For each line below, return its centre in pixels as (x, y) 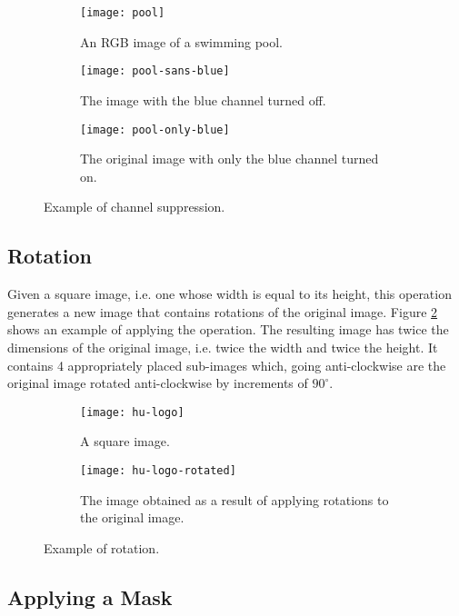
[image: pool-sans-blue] (155, 71)
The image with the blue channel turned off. (203, 99)
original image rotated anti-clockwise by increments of (158, 383)
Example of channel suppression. (135, 207)
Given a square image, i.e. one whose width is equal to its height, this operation (229, 294)
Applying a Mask (90, 596)
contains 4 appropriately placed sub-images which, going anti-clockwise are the (227, 365)
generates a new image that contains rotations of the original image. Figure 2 (223, 311)
